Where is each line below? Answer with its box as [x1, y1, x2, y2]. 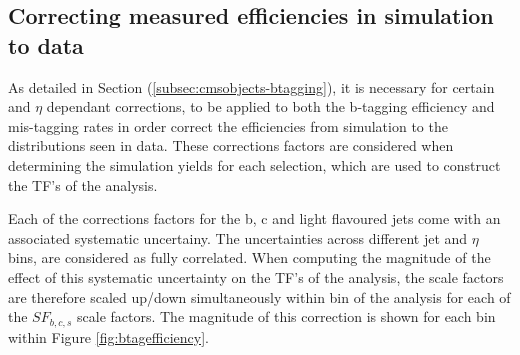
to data [8, 29, 84, 60]
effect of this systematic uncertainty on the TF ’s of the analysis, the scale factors [8, 266, 504, 287]
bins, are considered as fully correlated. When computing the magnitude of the [8, 247, 491, 268]
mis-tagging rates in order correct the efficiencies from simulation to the [8, 115, 448, 136]
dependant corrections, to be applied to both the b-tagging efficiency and [46, 96, 495, 117]
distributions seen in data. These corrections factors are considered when [8, 135, 454, 156]
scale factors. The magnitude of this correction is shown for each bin [77, 306, 496, 327]
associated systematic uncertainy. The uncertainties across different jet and [8, 227, 468, 248]
